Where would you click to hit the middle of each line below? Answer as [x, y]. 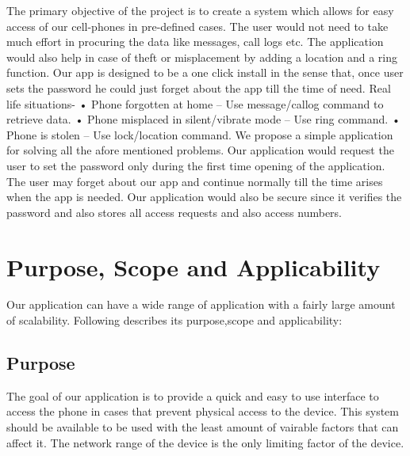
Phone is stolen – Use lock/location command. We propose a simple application [200, 134]
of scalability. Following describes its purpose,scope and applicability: [174, 320]
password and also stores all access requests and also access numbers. [174, 212]
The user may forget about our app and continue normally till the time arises [195, 181]
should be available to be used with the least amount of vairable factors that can [203, 427]
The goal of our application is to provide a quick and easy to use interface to [193, 395]
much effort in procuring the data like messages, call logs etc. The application [195, 42]
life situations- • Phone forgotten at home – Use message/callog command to [195, 103]
